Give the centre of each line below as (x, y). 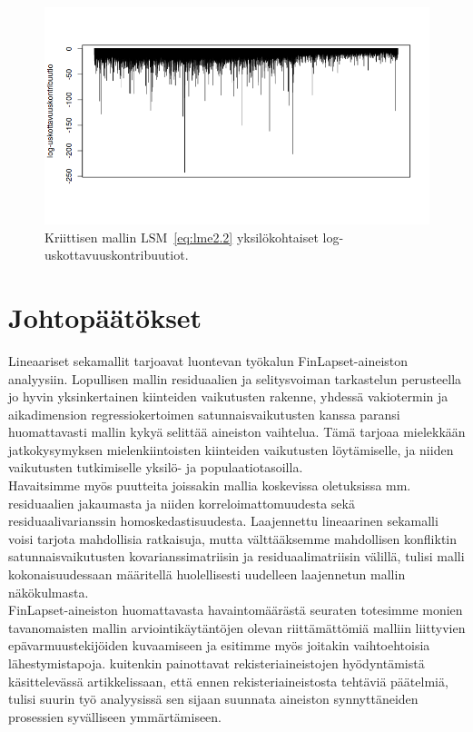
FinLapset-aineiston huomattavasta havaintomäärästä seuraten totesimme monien (236, 610)
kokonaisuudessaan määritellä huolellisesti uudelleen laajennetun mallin (207, 574)
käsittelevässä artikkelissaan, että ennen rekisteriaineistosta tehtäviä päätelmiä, (228, 681)
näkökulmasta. (49, 592)
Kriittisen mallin (91, 237)
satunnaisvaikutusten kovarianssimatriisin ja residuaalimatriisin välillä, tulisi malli (236, 556)
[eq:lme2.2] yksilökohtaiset (246, 237)
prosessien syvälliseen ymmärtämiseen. (115, 716)
